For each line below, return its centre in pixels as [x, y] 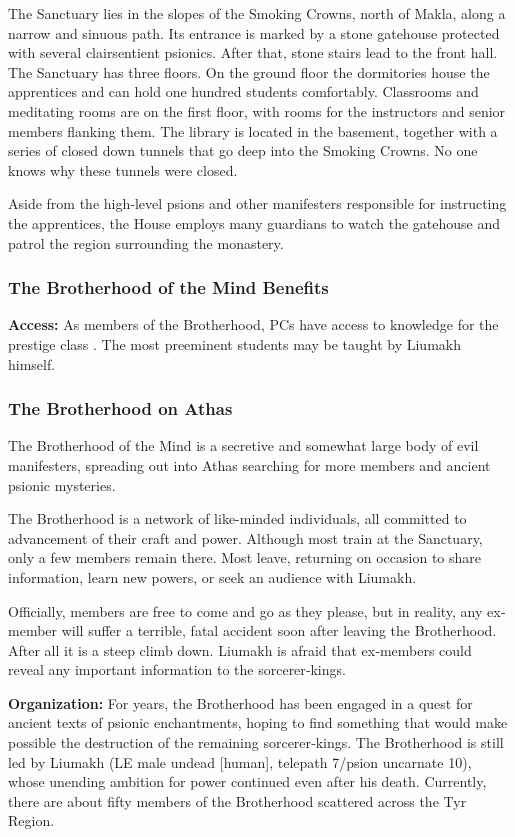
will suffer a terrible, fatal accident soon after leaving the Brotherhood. [279, 630]
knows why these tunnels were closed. [123, 169]
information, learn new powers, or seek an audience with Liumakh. [212, 576]
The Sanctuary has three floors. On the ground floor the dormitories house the [249, 71]
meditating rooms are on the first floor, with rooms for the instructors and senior [257, 110]
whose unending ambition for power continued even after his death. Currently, [247, 781]
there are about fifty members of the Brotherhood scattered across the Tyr [237, 800]
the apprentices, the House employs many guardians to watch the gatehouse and [254, 222]
